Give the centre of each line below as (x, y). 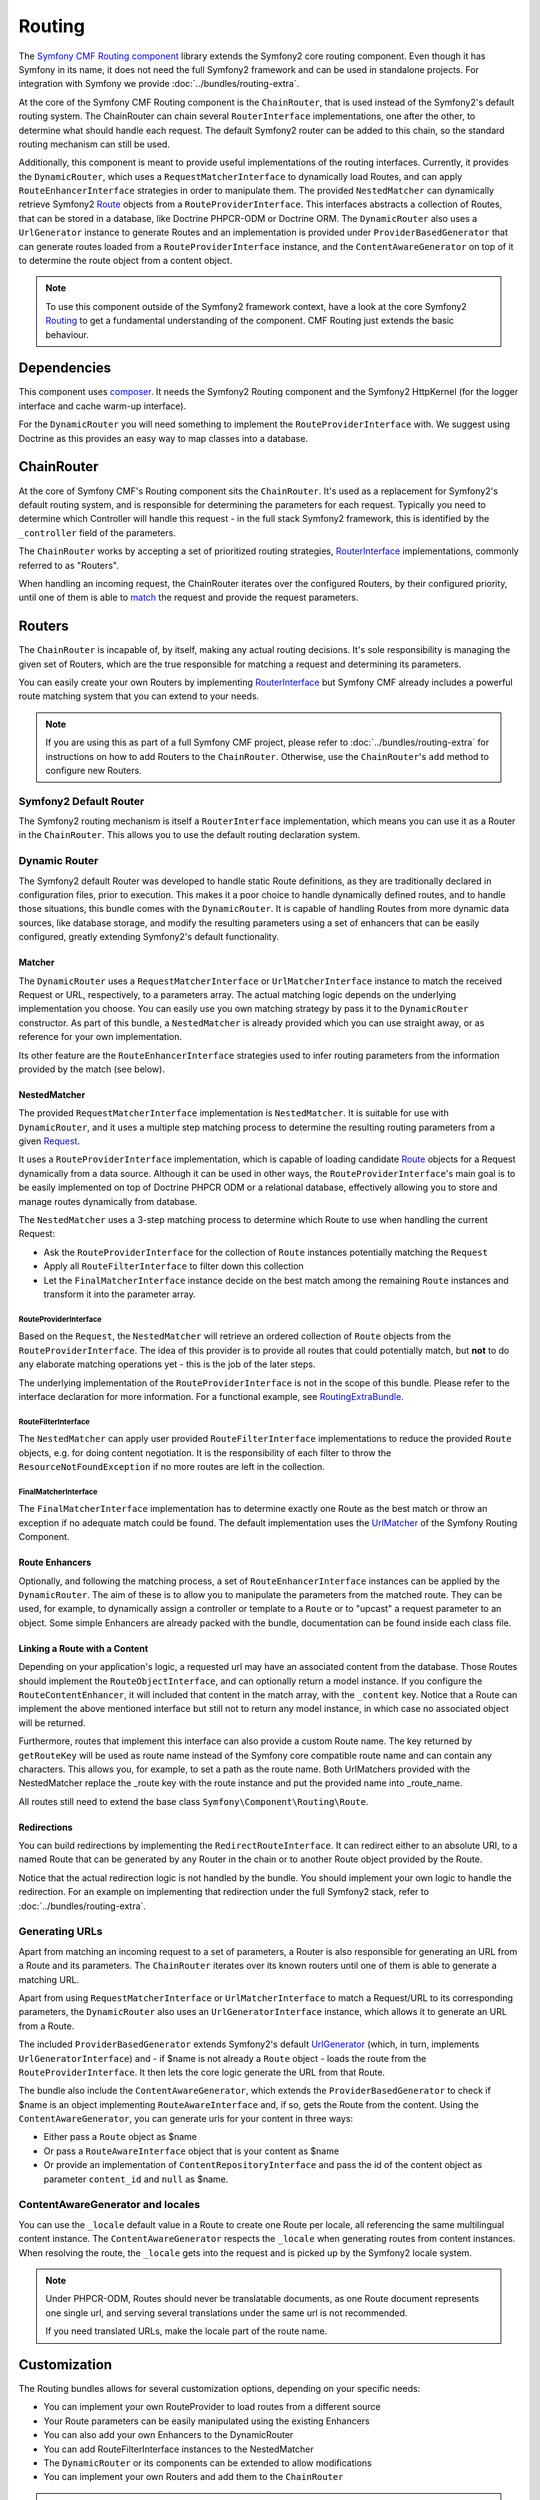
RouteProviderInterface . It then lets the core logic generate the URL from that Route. (201, 2072)
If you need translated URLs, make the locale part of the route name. (186, 2331)
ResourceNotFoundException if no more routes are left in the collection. (171, 1467)
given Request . (49, 1141)
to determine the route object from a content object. (125, 261)
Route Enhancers (55, 1562)
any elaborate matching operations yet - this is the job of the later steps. (167, 1364)
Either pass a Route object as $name (120, 2137)
